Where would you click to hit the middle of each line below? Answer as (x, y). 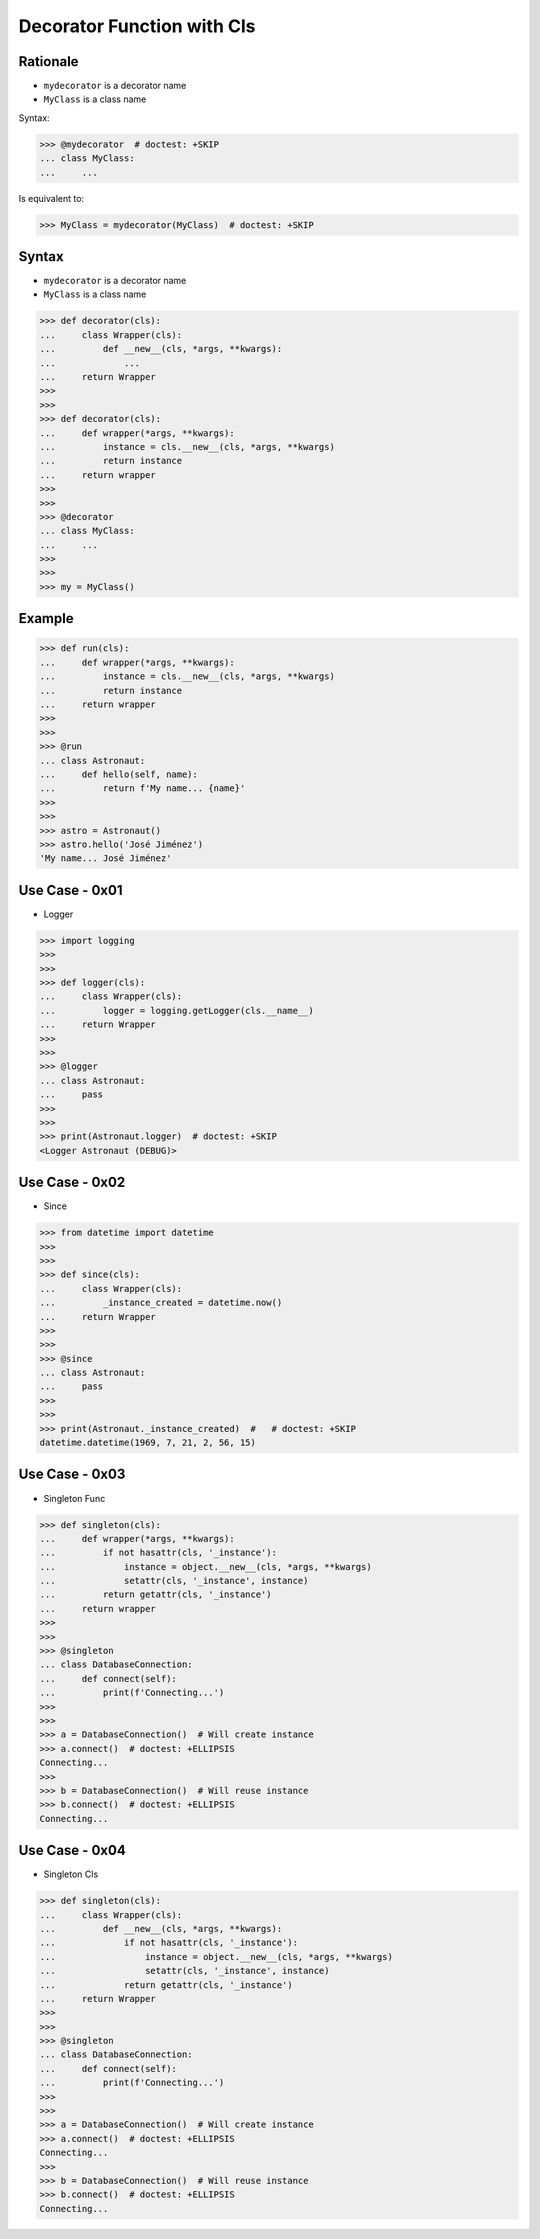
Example (46, 618)
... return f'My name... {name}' (142, 788)
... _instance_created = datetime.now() (161, 1303)
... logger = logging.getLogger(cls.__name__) (176, 1010)
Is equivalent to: (51, 198)
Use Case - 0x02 (72, 1182)
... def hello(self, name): (119, 774)
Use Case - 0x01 (70, 890)
